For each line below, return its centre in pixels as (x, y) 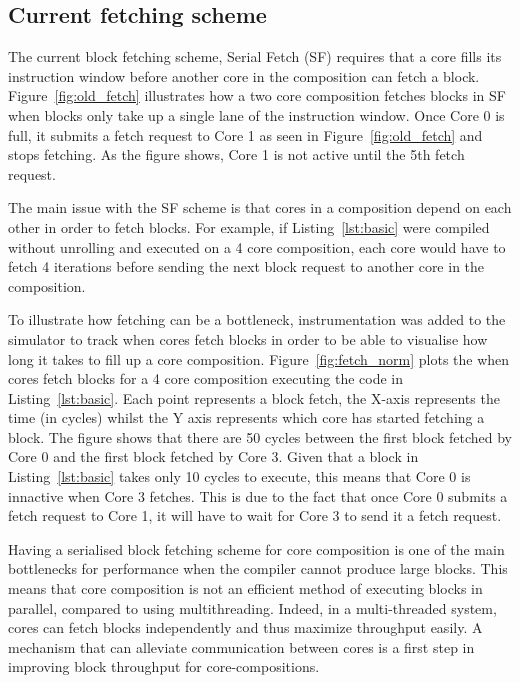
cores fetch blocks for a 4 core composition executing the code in (206, 378)
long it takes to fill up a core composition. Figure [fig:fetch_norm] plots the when (259, 358)
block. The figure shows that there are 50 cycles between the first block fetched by (260, 436)
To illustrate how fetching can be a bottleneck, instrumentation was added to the (257, 319)
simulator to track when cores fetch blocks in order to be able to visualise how (248, 338)
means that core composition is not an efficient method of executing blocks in (245, 588)
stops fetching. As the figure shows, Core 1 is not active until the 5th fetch (236, 154)
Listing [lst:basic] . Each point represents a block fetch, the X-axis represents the (254, 397)
